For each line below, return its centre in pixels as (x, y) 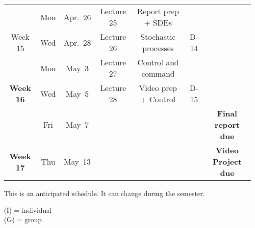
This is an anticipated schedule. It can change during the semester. (104, 193)
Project (227, 161)
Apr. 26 (77, 17)
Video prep (158, 88)
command (158, 73)
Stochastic (158, 37)
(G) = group (23, 219)
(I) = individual (28, 210)
